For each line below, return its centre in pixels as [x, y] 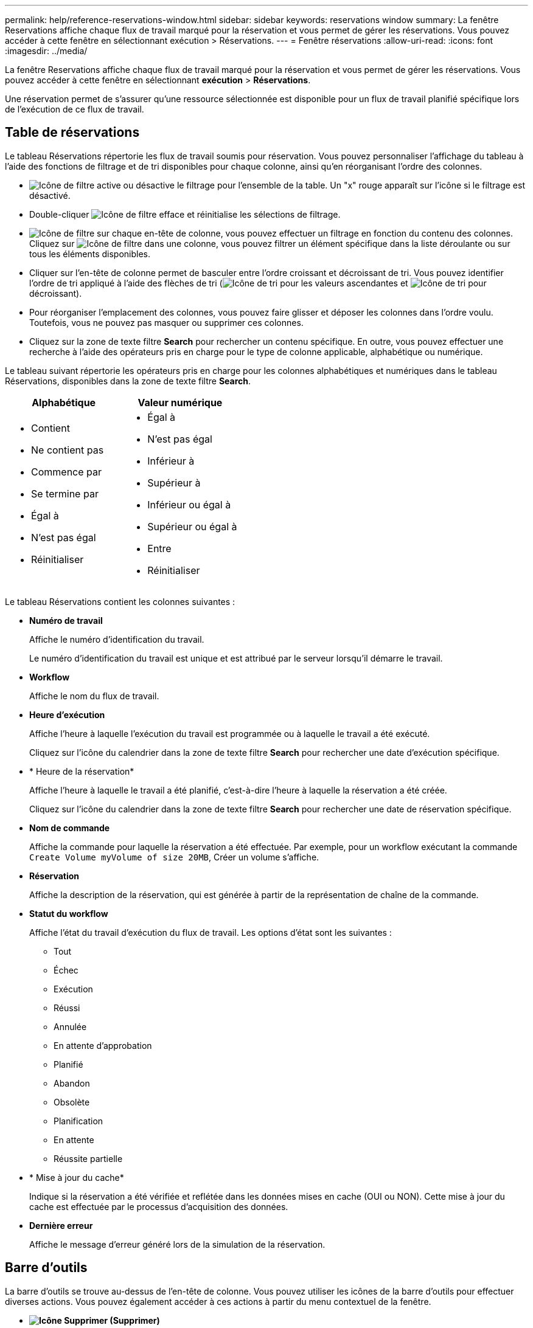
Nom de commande [70, 828]
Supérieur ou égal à [192, 526]
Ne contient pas [68, 450]
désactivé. [50, 195]
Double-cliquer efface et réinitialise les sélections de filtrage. [185, 214]
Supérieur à [174, 482]
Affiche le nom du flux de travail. [94, 696]
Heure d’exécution [67, 714]
